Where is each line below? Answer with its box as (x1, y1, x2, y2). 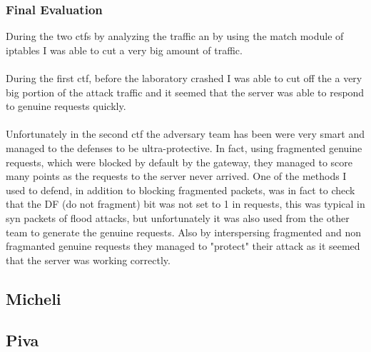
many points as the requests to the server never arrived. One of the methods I (6, 169, 347, 183)
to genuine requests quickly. (6, 99, 126, 114)
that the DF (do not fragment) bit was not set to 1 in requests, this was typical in (6, 196, 365, 211)
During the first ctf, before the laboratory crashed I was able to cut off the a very (6, 71, 362, 85)
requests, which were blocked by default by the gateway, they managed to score (6, 154, 353, 169)
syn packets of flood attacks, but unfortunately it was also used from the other (6, 210, 350, 225)
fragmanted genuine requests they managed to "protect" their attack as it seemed (6, 238, 360, 253)
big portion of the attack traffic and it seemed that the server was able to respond (6, 84, 365, 99)
